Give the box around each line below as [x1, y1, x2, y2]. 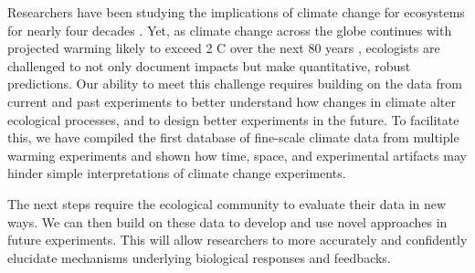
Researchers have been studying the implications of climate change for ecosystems [7, 3, 465, 21]
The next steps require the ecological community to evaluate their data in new [7, 194, 447, 213]
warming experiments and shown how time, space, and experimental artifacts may [7, 145, 467, 164]
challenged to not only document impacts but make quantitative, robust [7, 56, 411, 75]
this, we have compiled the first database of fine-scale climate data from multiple [7, 128, 459, 147]
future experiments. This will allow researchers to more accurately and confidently [7, 230, 468, 249]
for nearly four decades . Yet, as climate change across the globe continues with [7, 20, 452, 39]
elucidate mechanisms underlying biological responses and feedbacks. [7, 247, 391, 267]
